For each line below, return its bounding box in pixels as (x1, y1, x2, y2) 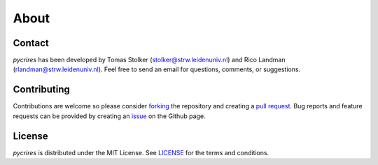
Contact (13, 37, 49, 49)
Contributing (13, 84, 70, 96)
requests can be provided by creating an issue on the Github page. (13, 112, 206, 120)
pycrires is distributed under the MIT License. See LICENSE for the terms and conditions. (13, 148, 269, 157)
